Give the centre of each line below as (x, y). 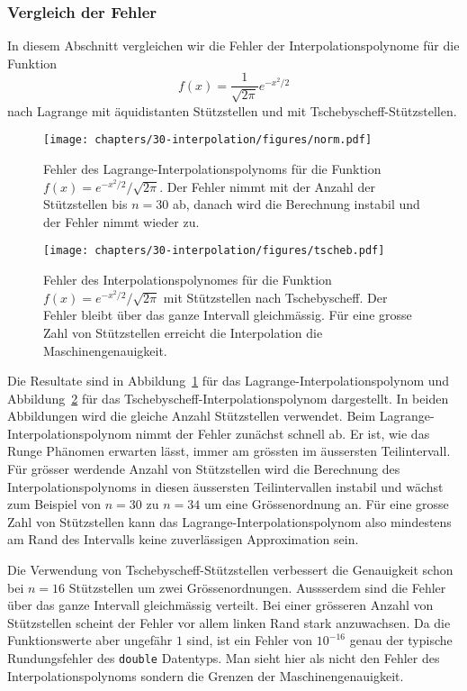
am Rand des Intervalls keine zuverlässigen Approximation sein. (183, 539)
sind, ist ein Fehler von (250, 640)
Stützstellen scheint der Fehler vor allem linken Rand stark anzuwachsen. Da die (229, 622)
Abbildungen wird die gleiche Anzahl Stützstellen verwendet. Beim (192, 416)
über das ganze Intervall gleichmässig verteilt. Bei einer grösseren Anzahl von (220, 605)
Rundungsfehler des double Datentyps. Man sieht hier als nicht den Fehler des (224, 658)
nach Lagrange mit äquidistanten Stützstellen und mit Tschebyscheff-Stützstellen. (232, 110)
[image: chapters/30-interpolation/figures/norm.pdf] (208, 140)
